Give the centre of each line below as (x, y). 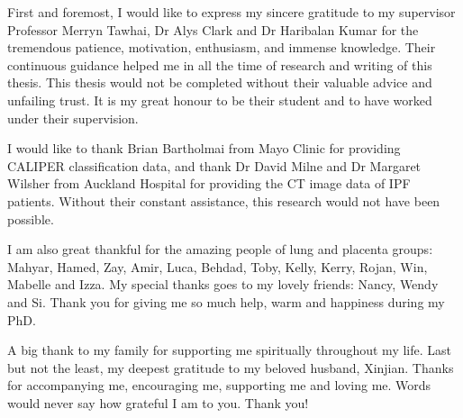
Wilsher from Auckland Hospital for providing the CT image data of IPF (209, 183)
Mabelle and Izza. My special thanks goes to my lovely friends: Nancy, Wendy (223, 284)
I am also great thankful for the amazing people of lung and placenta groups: (220, 249)
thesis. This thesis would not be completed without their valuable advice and (220, 82)
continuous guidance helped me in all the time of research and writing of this (220, 64)
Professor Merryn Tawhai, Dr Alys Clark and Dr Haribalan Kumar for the (213, 29)
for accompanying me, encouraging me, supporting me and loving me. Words (219, 385)
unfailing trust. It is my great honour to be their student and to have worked (220, 100)
